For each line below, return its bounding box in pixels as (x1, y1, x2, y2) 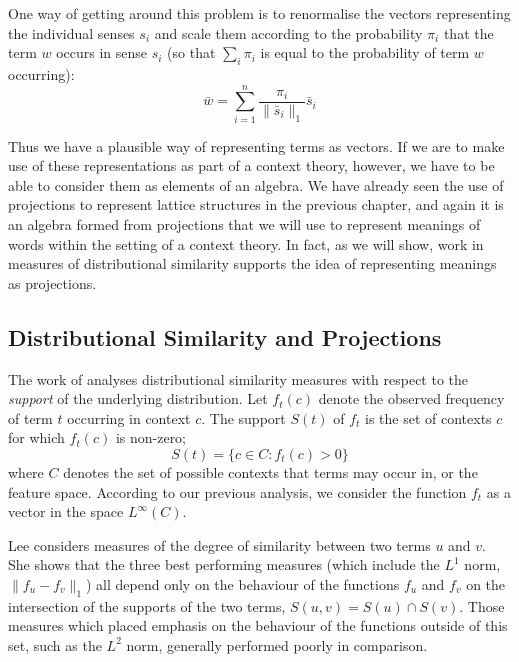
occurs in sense (56, 42, 148, 63)
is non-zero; (115, 427, 187, 448)
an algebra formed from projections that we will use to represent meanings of (8, 214, 481, 235)
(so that (167, 42, 216, 63)
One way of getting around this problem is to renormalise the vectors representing (8, 3, 511, 23)
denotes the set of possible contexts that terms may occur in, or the (63, 462, 478, 483)
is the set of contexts (365, 407, 492, 428)
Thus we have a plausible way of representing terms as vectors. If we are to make (8, 135, 505, 156)
